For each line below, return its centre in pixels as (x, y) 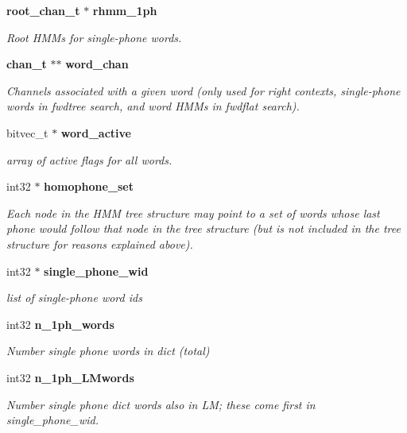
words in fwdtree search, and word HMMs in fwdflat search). (153, 106)
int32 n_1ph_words (60, 324)
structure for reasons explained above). (100, 244)
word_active (96, 132)
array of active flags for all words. (89, 159)
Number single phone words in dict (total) (108, 351)
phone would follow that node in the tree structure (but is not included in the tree (203, 228)
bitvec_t (27, 132)
